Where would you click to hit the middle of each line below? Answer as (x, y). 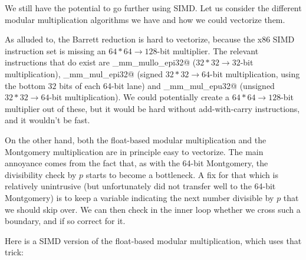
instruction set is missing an (55, 50)
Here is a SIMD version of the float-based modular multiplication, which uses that (153, 240)
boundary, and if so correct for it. (65, 221)
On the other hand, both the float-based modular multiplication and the (136, 139)
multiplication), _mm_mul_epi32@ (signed (84, 73)
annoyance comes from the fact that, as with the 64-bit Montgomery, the (136, 163)
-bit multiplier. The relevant (208, 50)
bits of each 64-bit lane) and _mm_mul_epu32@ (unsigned (167, 85)
